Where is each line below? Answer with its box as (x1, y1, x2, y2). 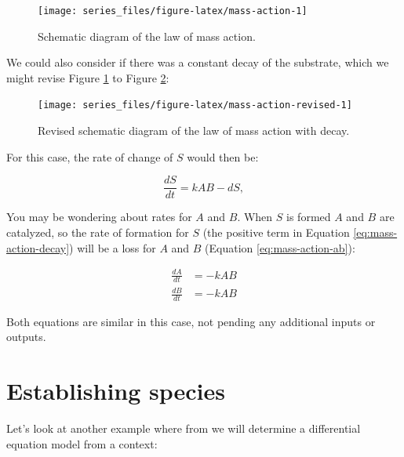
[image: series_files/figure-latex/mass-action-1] (38, 5, 308, 16)
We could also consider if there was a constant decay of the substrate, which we (6, 54, 389, 71)
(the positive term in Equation (202, 223, 350, 240)
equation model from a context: (6, 435, 158, 452)
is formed (286, 209, 331, 225)
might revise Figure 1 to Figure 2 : (6, 69, 169, 85)
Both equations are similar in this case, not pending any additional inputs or (6, 313, 376, 329)
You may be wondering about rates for (6, 209, 192, 225)
